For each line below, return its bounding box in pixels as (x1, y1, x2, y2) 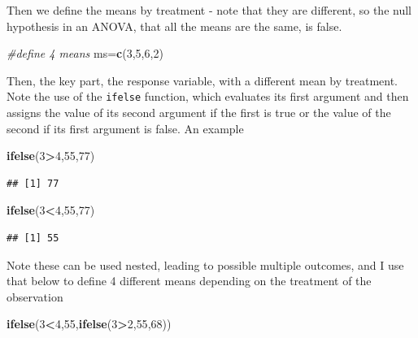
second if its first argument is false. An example (7, 119, 244, 136)
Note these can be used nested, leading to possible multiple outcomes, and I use (7, 256, 404, 273)
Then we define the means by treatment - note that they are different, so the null (7, 2, 411, 18)
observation (7, 288, 63, 305)
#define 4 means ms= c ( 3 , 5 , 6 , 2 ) (7, 45, 163, 62)
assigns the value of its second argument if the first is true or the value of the (7, 104, 391, 121)
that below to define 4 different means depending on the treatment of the (7, 272, 372, 289)
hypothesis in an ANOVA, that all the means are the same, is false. (7, 17, 342, 34)
